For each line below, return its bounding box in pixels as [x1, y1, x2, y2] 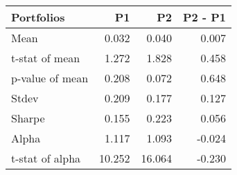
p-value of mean [11, 70, 89, 86]
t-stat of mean [11, 50, 80, 66]
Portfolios [11, 9, 65, 25]
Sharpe [11, 110, 45, 126]
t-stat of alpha [11, 150, 81, 166]
